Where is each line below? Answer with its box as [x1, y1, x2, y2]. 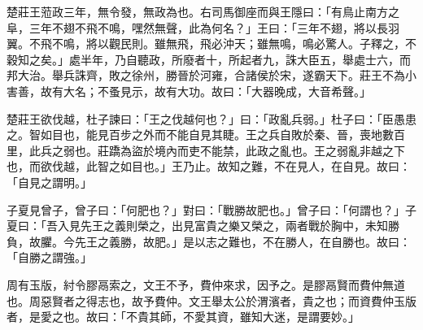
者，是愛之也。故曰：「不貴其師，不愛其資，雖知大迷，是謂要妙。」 [7, 308, 360, 325]
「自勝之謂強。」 [7, 249, 92, 266]
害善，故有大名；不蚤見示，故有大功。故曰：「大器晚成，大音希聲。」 [7, 82, 371, 99]
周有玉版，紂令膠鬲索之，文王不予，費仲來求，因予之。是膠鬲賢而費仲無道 [7, 276, 405, 293]
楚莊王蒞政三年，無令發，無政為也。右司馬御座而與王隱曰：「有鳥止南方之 [7, 3, 399, 20]
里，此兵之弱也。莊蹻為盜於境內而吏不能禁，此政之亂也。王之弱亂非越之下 [7, 141, 405, 158]
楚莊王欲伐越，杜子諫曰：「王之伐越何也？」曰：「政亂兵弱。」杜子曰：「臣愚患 [7, 110, 416, 127]
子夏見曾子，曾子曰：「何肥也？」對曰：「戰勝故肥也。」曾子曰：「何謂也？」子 [7, 201, 416, 218]
